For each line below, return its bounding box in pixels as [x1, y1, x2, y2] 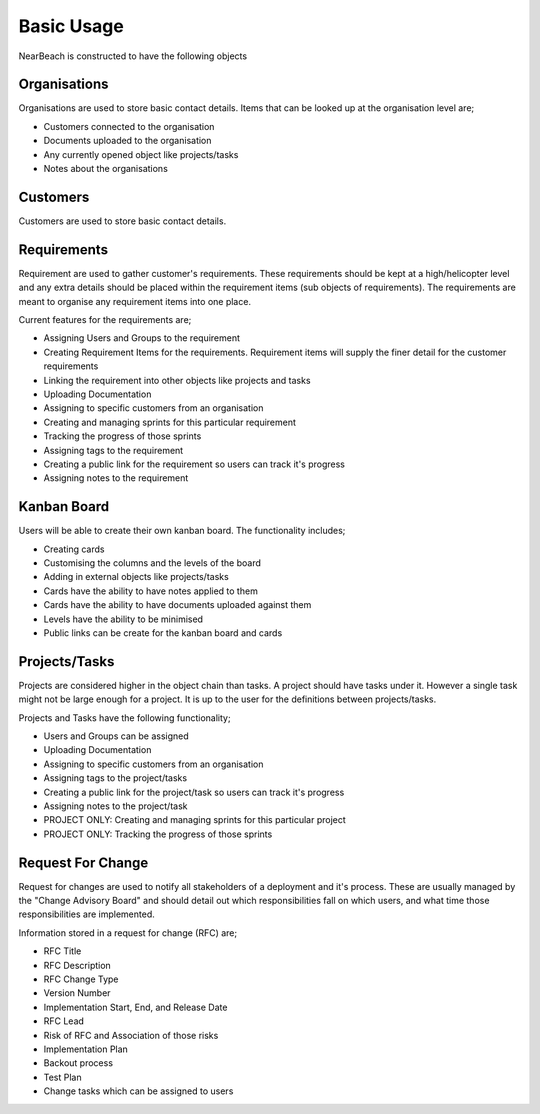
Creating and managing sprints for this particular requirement [43, 416, 297, 428]
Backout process [43, 1057, 114, 1069]
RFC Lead [43, 1015, 85, 1027]
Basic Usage [18, 15, 124, 37]
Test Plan [43, 1071, 82, 1083]
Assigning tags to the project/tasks [43, 772, 188, 784]
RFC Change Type [43, 973, 119, 985]
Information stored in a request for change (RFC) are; [18, 926, 238, 939]
